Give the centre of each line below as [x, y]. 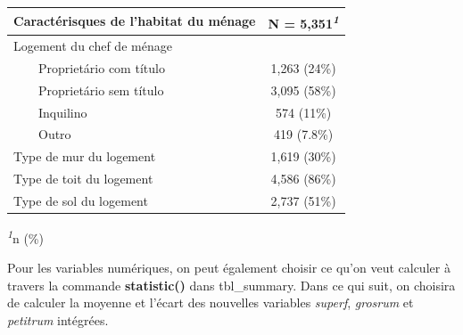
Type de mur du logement [85, 156]
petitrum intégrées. [58, 320]
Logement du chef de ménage [93, 45]
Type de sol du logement [81, 200]
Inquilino [62, 112]
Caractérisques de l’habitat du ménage [135, 21]
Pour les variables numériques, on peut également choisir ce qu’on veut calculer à [229, 268]
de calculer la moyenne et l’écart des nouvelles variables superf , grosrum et [211, 302]
